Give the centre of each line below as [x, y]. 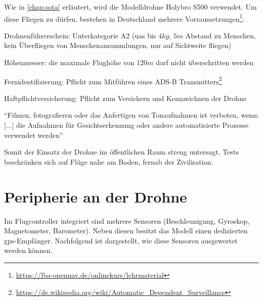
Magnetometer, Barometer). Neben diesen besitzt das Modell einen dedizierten [126, 231]
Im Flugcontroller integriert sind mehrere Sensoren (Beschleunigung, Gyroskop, [127, 220]
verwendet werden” [34, 135]
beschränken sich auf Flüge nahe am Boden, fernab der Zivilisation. [109, 161]
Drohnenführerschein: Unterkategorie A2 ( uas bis [80, 35]
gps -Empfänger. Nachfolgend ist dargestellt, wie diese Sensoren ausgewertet [121, 240]
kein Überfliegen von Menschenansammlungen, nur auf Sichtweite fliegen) [118, 45]
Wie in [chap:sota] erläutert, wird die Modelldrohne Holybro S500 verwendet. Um [130, 7]
